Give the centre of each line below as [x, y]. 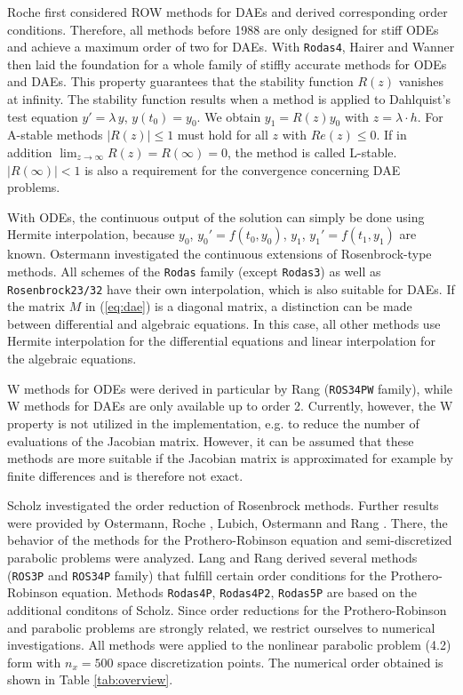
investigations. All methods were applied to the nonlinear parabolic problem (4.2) [229, 645]
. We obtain [229, 116]
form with [34, 662]
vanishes [421, 81]
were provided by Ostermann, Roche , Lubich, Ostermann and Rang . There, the [228, 522]
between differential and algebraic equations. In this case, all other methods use [224, 323]
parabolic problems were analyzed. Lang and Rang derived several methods [212, 558]
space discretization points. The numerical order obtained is [280, 662]
